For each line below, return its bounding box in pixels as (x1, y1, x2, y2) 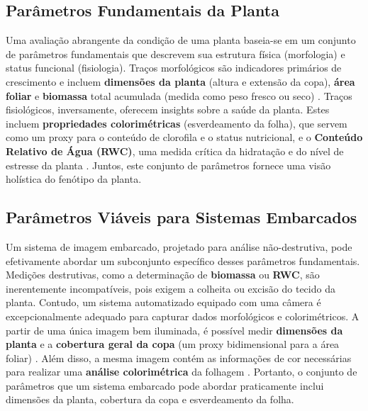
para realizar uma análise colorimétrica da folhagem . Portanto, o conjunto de (6, 364, 357, 379)
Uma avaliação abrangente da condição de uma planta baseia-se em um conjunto (6, 33, 356, 47)
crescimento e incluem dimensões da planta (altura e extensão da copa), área (6, 74, 355, 89)
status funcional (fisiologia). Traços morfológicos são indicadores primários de (6, 60, 342, 75)
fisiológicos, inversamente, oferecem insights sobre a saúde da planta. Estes (6, 102, 330, 117)
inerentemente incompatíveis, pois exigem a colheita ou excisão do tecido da (6, 281, 335, 295)
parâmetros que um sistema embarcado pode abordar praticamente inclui (6, 378, 324, 393)
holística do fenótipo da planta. (6, 171, 142, 186)
